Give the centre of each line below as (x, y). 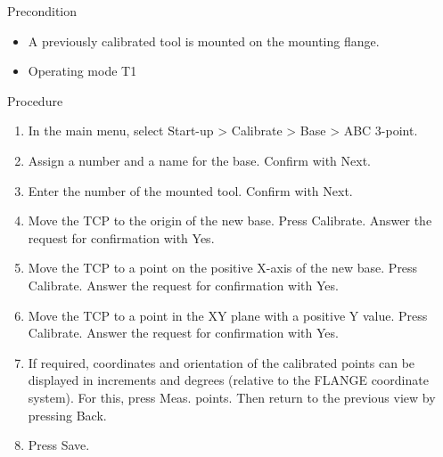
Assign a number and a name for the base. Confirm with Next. (199, 160)
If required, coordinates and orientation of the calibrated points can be (221, 362)
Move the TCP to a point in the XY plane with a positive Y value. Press (228, 315)
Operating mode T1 (82, 71)
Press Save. (59, 445)
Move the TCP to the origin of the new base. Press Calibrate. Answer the (230, 220)
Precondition (42, 11)
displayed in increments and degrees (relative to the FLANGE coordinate (228, 380)
